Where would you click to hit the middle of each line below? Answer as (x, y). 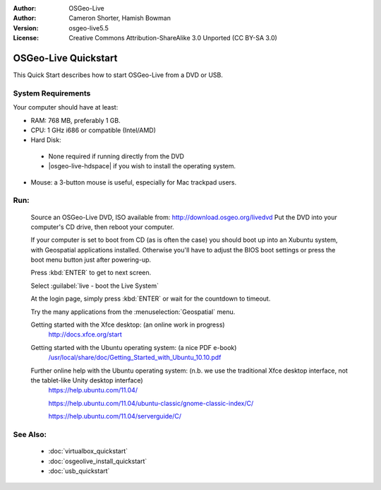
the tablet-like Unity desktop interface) (87, 380)
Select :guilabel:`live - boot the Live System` (95, 286)
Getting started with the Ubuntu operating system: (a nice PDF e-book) (134, 347)
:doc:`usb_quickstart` (79, 471)
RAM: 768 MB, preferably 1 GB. (75, 120)
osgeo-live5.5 (89, 28)
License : (26, 38)
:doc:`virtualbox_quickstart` (88, 451)
